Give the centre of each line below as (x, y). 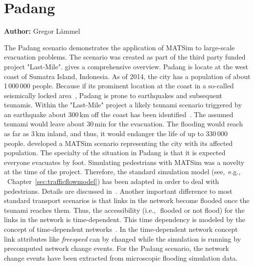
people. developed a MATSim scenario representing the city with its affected (118, 143)
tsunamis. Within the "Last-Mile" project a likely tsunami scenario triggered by (123, 105)
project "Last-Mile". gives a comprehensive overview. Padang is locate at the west (126, 66)
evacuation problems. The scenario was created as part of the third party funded (125, 57)
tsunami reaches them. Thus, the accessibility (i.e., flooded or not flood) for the (124, 210)
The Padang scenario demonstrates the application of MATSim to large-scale (119, 47)
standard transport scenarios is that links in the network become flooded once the (127, 200)
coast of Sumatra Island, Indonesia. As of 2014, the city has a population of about (127, 76)
